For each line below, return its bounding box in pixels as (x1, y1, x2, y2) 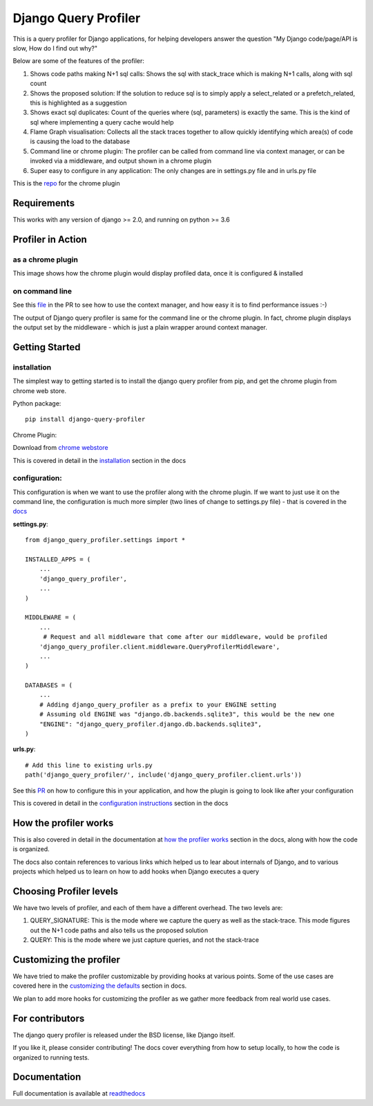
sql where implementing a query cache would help (30, 118, 174, 126)
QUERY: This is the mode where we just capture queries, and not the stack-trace (30, 936, 259, 944)
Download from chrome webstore (12, 444, 108, 452)
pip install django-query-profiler (25, 415, 146, 424)
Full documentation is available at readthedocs (12, 1089, 146, 1098)
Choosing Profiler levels (12, 885, 119, 897)
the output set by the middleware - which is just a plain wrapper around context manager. (12, 323, 267, 332)
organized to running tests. (12, 1053, 90, 1062)
